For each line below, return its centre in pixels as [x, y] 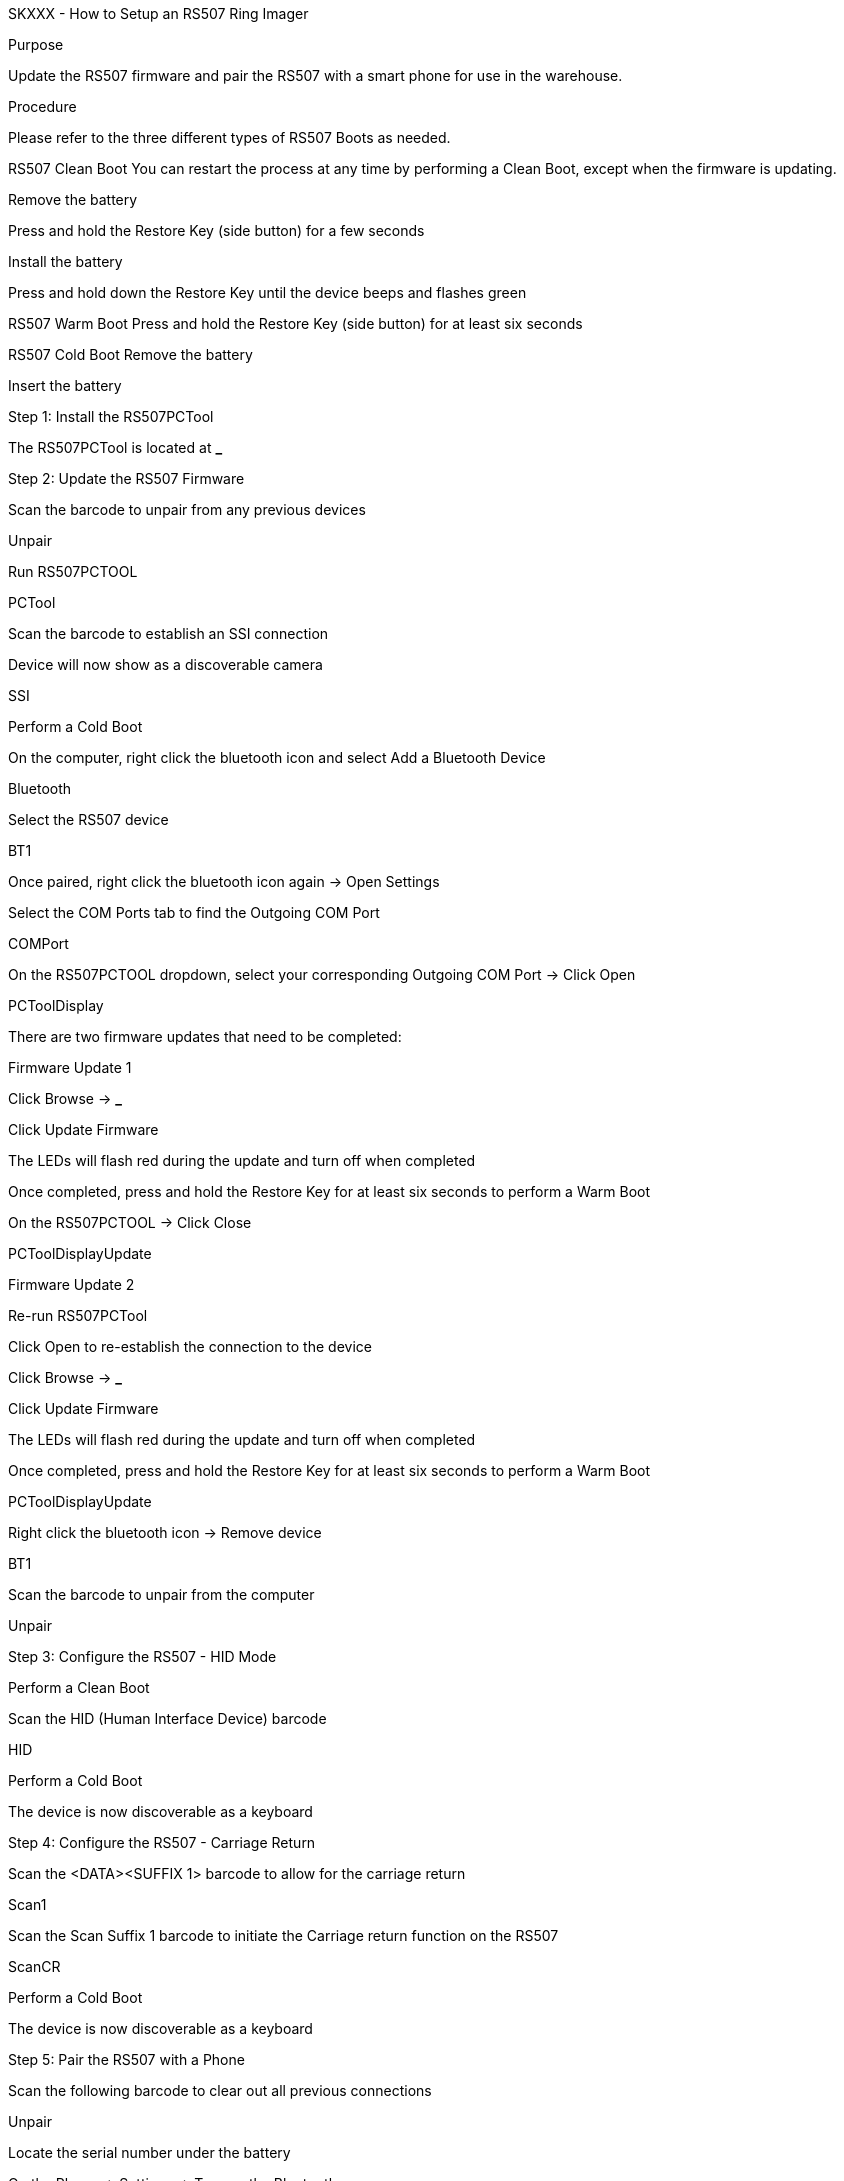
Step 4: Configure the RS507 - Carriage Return [162, 1842]
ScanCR [34, 1966]
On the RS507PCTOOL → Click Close [130, 1222]
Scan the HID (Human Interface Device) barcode [167, 1718]
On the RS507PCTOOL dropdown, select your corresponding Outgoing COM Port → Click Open [322, 974]
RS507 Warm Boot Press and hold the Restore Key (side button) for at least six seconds [295, 323]
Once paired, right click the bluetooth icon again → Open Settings [224, 881]
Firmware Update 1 [70, 1067]
